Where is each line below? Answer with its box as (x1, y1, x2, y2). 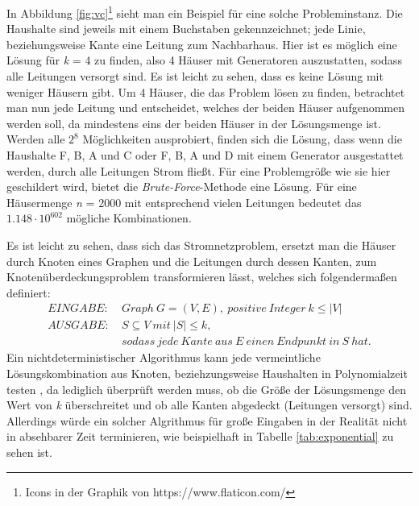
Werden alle (6, 131, 65, 147)
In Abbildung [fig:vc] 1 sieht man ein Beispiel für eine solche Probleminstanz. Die (6, 2, 403, 21)
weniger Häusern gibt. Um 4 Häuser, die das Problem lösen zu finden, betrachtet (6, 83, 405, 100)
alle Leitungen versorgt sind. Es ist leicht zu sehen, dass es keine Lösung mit (6, 68, 384, 85)
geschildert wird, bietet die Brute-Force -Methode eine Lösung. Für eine (6, 178, 357, 195)
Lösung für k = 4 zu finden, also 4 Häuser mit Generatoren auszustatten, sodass (6, 52, 402, 68)
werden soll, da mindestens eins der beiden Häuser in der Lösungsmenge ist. (6, 114, 381, 131)
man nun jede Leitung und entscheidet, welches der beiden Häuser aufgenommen (6, 99, 404, 116)
